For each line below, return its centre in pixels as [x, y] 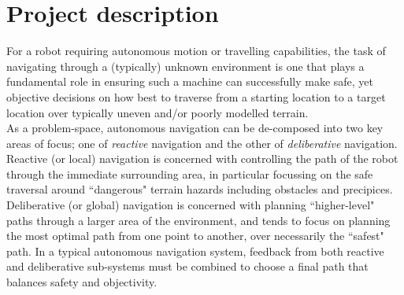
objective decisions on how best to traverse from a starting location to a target [196, 96]
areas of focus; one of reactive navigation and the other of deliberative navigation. [202, 143]
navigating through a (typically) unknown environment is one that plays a [185, 66]
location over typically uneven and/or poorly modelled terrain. [158, 112]
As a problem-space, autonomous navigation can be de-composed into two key [195, 128]
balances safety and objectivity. [82, 282]
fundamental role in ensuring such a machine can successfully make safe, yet [190, 81]
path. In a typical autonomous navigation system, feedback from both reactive [195, 251]
